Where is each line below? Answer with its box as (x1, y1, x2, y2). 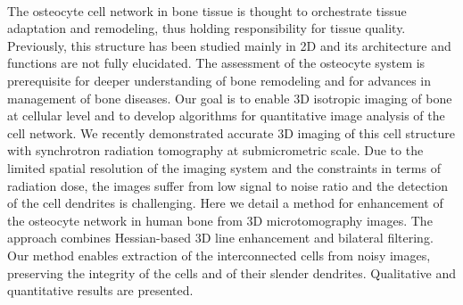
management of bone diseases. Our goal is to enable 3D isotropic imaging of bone (7, 88, 452, 107)
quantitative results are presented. (7, 281, 194, 300)
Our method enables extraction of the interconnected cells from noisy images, (7, 245, 431, 264)
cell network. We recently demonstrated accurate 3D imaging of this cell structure (7, 123, 455, 142)
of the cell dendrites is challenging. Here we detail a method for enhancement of (7, 194, 443, 212)
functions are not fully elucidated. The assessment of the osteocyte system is (7, 54, 426, 72)
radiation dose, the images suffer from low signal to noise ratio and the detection (7, 176, 449, 194)
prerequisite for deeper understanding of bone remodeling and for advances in (7, 70, 432, 89)
